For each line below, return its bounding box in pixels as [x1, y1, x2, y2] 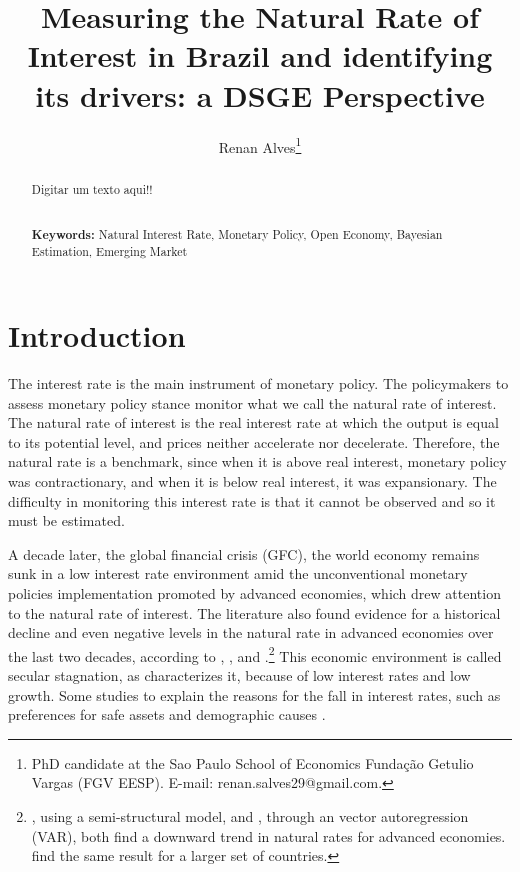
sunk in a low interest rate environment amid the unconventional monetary [8, 563, 468, 584]
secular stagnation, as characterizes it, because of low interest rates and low [8, 664, 471, 685]
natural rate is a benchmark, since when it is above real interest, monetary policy [8, 451, 507, 472]
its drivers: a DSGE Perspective [35, 74, 485, 115]
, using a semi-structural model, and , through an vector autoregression [31, 805, 469, 826]
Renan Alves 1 [218, 133, 302, 157]
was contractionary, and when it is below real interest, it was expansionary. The [8, 470, 497, 491]
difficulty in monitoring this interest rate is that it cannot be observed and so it [8, 490, 496, 511]
